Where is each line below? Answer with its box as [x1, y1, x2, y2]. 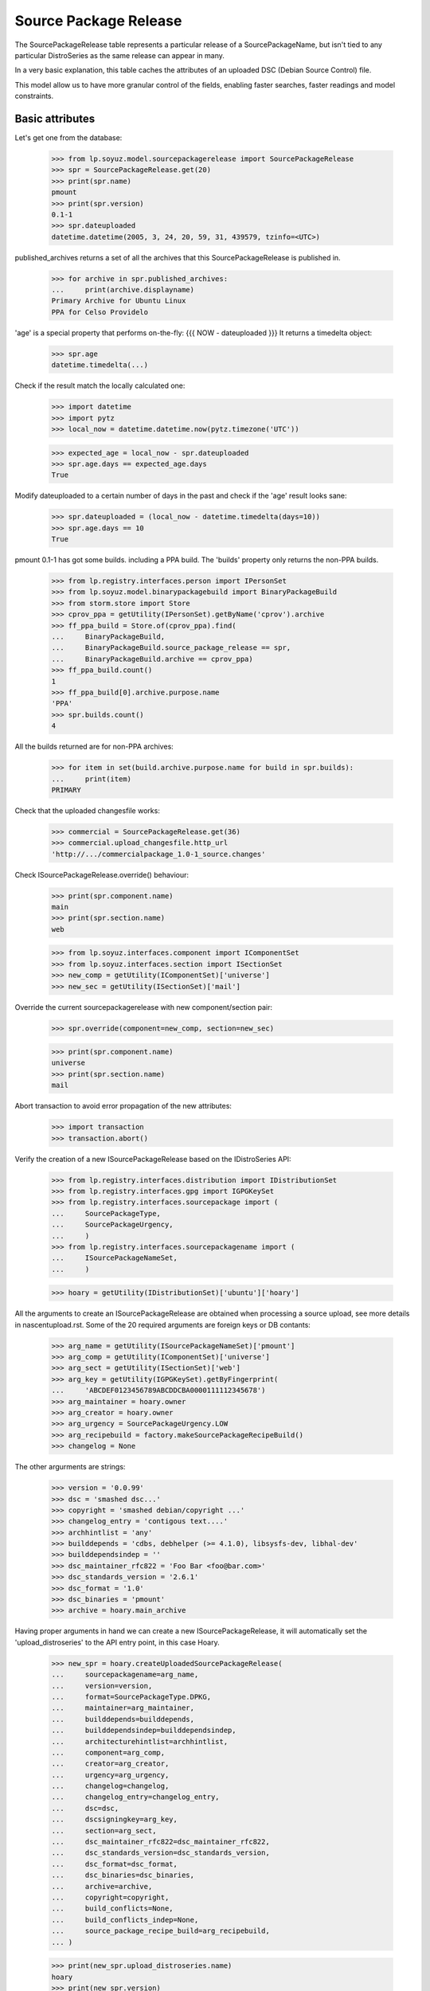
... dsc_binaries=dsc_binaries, [51, 1871, 195, 1880]
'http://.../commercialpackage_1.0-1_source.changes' [51, 849, 266, 859]
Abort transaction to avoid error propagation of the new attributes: [14, 1101, 233, 1111]
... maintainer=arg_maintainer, [51, 1703, 195, 1712]
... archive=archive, [51, 1882, 153, 1891]
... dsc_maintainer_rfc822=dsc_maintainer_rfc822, [51, 1837, 270, 1847]
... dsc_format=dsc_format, [51, 1860, 178, 1868]
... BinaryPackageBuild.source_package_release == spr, [51, 643, 291, 652]
